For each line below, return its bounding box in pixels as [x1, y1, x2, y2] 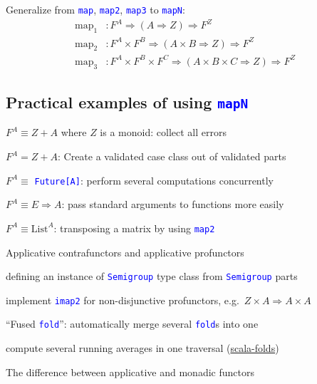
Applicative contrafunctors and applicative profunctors [6, 244, 244, 259]
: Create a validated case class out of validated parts [58, 149, 286, 164]
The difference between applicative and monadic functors [6, 364, 254, 379]
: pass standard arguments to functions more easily [61, 197, 284, 212]
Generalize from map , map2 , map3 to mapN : [6, 2, 185, 16]
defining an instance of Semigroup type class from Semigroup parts [6, 269, 298, 284]
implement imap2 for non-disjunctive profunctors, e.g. [6, 292, 239, 307]
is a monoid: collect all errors [100, 125, 227, 140]
